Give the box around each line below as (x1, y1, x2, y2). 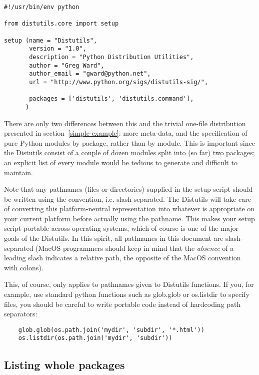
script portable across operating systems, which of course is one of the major (4, 223, 239, 233)
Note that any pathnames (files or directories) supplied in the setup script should (4, 184, 253, 194)
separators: (4, 308, 37, 319)
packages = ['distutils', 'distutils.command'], (29, 95, 194, 103)
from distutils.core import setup (4, 20, 119, 28)
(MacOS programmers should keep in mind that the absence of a (35, 242, 234, 253)
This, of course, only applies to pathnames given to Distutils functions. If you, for (4, 279, 254, 289)
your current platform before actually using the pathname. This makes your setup (4, 213, 255, 223)
